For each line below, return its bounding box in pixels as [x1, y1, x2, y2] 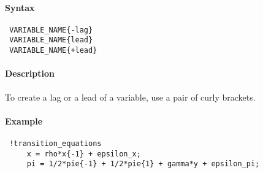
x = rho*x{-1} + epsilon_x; [26, 149, 141, 158]
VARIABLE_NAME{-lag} [9, 25, 93, 34]
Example [5, 114, 43, 127]
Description [5, 67, 55, 80]
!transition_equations [9, 139, 102, 148]
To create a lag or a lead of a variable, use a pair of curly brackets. [5, 90, 256, 103]
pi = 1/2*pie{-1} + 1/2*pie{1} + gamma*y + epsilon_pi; [26, 160, 260, 169]
